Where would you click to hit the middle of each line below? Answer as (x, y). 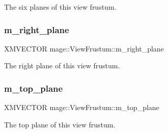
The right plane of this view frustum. (62, 65)
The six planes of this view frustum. (60, 7)
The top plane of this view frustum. (60, 124)
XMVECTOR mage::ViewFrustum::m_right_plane (84, 48)
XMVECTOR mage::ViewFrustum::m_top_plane (82, 107)
